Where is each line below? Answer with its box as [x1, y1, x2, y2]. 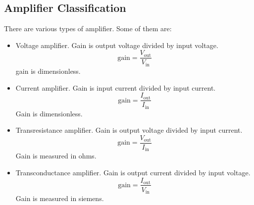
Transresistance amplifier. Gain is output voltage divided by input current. [15, 125, 243, 135]
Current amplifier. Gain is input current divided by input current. [15, 82, 216, 93]
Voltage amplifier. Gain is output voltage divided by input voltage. [15, 40, 218, 50]
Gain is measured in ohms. [15, 151, 97, 161]
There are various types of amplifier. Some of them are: [4, 23, 172, 34]
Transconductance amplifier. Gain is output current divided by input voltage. [15, 167, 251, 177]
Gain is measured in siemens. [15, 193, 104, 204]
